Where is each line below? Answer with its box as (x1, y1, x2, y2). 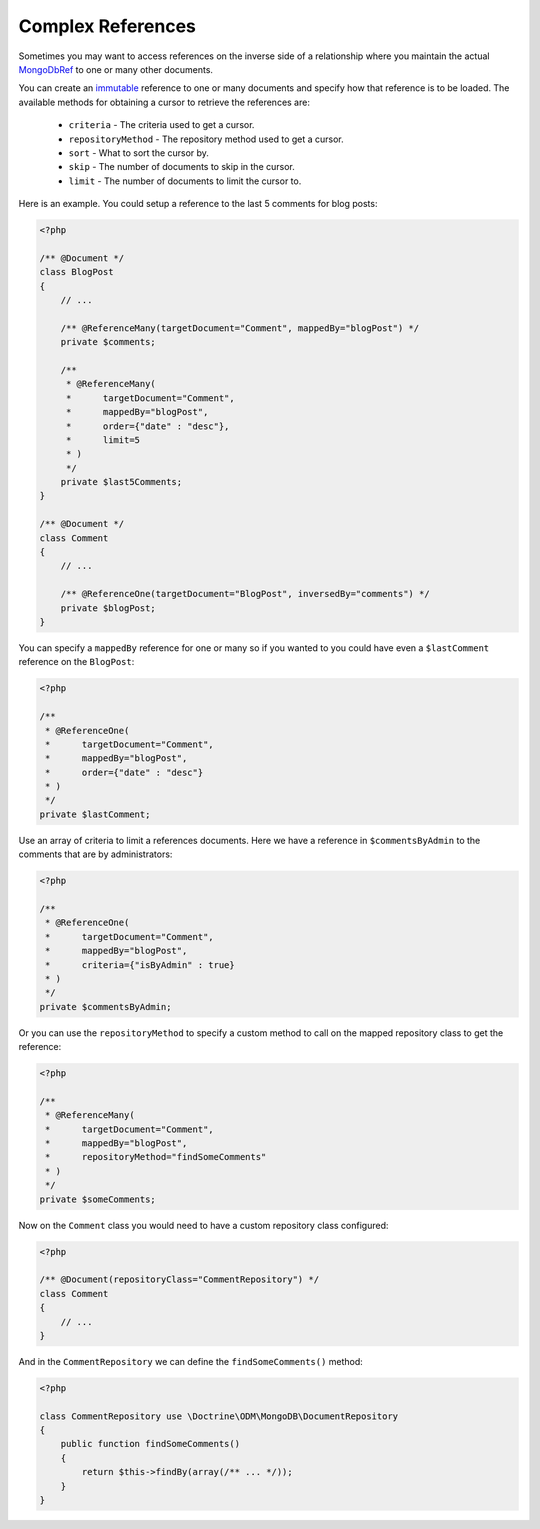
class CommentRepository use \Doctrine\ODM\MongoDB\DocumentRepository (39, 1410, 399, 1422)
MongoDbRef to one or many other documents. (18, 63, 214, 75)
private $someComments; (39, 1193, 157, 1205)
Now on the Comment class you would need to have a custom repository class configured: (18, 1219, 389, 1231)
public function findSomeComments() (60, 1438, 240, 1450)
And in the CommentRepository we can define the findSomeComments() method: (18, 1355, 364, 1367)
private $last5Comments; (60, 476, 183, 488)
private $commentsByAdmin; (39, 1001, 172, 1012)
